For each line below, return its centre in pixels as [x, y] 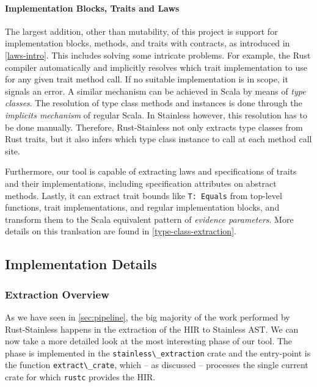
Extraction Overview [57, 294]
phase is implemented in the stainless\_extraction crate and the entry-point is [158, 353]
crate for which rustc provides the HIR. [80, 377]
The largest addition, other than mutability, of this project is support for [141, 31]
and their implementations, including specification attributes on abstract [141, 183]
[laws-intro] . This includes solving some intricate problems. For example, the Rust [158, 55]
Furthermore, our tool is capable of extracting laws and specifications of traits [151, 171]
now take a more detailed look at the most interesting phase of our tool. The [149, 341]
